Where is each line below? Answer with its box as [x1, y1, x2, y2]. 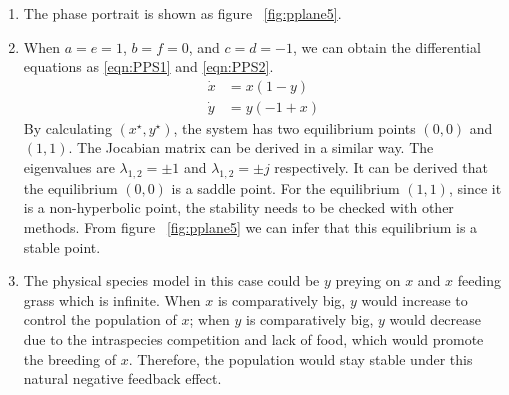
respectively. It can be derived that [274, 157, 489, 178]
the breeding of [23, 348, 117, 369]
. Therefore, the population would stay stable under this [128, 348, 473, 369]
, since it [448, 177, 502, 198]
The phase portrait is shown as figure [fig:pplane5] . [23, 3, 342, 23]
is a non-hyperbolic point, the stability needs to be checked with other [23, 197, 454, 218]
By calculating [23, 117, 112, 138]
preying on [335, 270, 401, 291]
